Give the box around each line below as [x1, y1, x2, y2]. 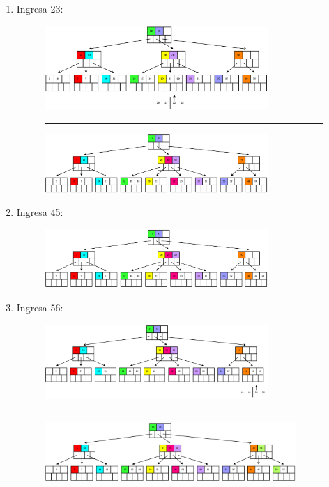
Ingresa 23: [16, 1, 63, 15]
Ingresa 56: [16, 300, 63, 315]
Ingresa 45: [16, 205, 63, 219]
